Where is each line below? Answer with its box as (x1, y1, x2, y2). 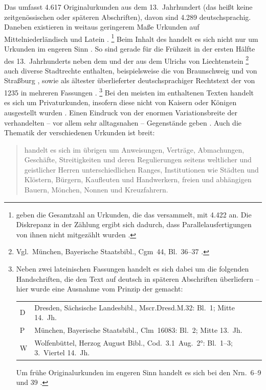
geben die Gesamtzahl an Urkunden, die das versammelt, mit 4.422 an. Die (16, 209, 252, 220)
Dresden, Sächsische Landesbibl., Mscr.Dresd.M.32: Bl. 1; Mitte (34, 302, 235, 312)
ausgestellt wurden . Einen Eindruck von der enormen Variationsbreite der (4, 107, 237, 117)
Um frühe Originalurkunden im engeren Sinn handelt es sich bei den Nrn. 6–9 (16, 367, 261, 377)
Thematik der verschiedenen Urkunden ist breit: (4, 127, 155, 138)
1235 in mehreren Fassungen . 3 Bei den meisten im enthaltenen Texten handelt (4, 86, 254, 97)
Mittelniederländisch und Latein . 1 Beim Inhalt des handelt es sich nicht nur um (4, 32, 258, 44)
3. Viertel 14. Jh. (34, 347, 90, 358)
